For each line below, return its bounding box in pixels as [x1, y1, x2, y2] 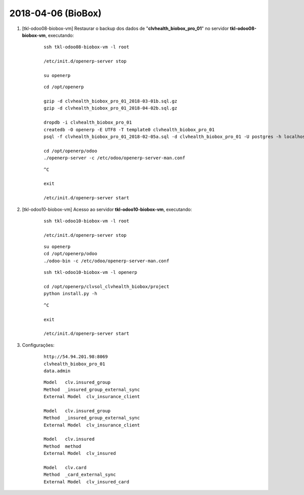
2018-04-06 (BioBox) [9, 8, 102, 19]
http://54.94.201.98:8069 [44, 354, 108, 360]
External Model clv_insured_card [44, 479, 129, 484]
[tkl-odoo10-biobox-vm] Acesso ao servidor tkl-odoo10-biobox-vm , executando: [22, 206, 193, 213]
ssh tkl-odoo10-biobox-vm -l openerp [44, 269, 138, 275]
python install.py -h [44, 291, 97, 297]
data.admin [44, 368, 71, 374]
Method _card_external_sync [44, 472, 116, 478]
